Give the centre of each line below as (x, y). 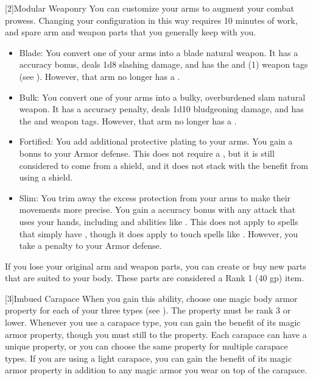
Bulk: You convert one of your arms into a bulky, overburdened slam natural (162, 97)
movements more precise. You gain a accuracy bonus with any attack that (157, 210)
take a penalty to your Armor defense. (90, 246)
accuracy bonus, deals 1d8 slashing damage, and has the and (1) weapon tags (164, 64)
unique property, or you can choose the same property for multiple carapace (146, 346)
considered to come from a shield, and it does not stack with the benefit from (164, 165)
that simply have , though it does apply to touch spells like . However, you (159, 233)
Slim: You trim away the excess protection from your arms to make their (155, 197)
